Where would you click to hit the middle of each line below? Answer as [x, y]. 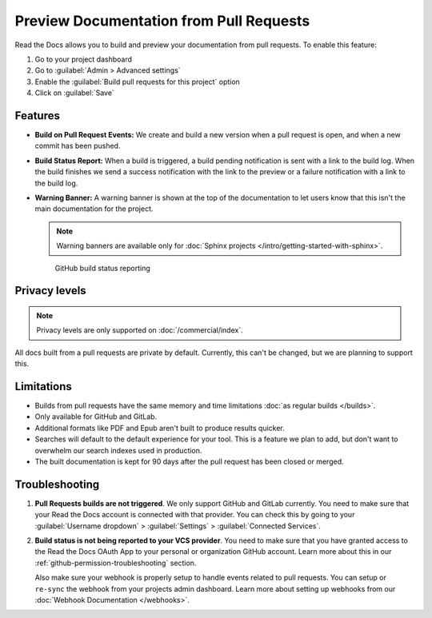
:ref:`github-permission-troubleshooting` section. [116, 563]
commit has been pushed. [78, 146]
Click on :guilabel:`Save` [75, 93]
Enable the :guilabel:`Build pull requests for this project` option [137, 82]
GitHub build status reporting [103, 268]
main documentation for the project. [94, 209]
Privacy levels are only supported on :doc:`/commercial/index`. [140, 330]
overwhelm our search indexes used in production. [118, 450]
